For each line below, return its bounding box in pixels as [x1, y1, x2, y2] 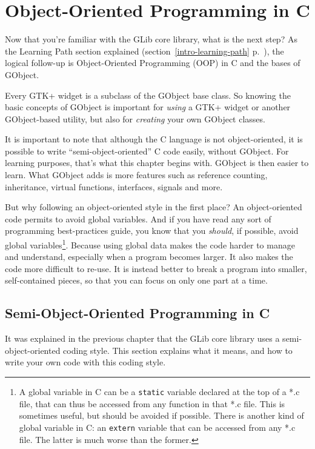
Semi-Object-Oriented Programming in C [5, 304, 270, 322]
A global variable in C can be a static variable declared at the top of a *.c [19, 385, 300, 398]
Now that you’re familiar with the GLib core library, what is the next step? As [5, 33, 297, 45]
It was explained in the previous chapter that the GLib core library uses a [5, 332, 280, 345]
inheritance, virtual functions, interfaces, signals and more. [5, 180, 223, 193]
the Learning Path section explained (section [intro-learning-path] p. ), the [5, 44, 284, 57]
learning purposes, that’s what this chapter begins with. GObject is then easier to [5, 156, 309, 169]
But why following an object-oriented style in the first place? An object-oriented [5, 201, 302, 213]
